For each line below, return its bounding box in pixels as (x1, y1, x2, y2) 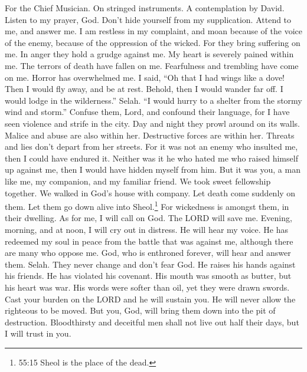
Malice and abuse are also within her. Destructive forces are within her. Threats (5, 129, 295, 141)
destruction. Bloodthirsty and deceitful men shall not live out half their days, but (5, 315, 299, 328)
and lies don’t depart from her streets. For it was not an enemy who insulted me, (5, 140, 298, 153)
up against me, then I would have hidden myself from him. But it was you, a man (5, 163, 301, 176)
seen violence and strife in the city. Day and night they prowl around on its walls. (5, 117, 300, 129)
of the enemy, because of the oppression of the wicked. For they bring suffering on (5, 36, 301, 48)
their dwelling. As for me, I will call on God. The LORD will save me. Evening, (5, 212, 292, 224)
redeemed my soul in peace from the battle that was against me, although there (5, 235, 293, 247)
